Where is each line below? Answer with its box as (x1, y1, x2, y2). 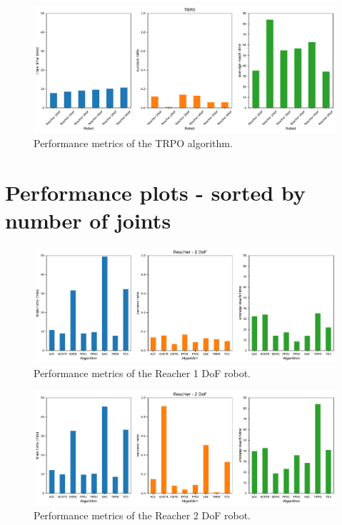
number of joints (5, 206, 171, 235)
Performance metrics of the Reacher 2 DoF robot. (34, 508, 251, 523)
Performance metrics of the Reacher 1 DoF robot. (34, 365, 251, 380)
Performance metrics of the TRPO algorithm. (34, 136, 233, 151)
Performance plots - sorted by (5, 177, 306, 206)
